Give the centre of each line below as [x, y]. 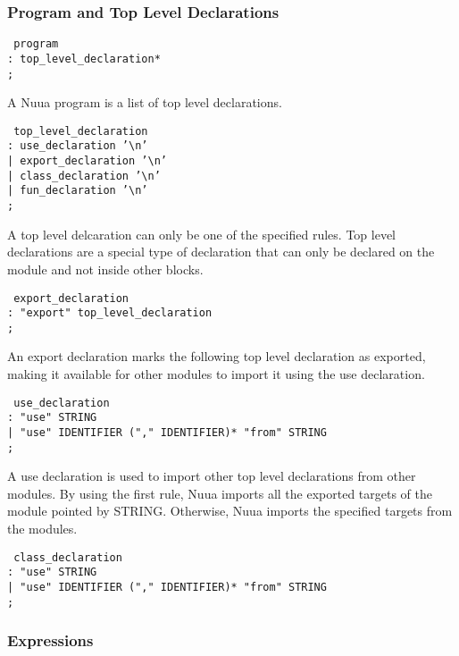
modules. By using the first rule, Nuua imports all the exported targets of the [220, 493]
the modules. [42, 529]
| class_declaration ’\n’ [84, 176]
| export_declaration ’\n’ [87, 161]
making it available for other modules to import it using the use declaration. [216, 374]
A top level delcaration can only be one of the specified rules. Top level [201, 234]
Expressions [50, 640]
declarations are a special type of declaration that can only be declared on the [221, 252]
